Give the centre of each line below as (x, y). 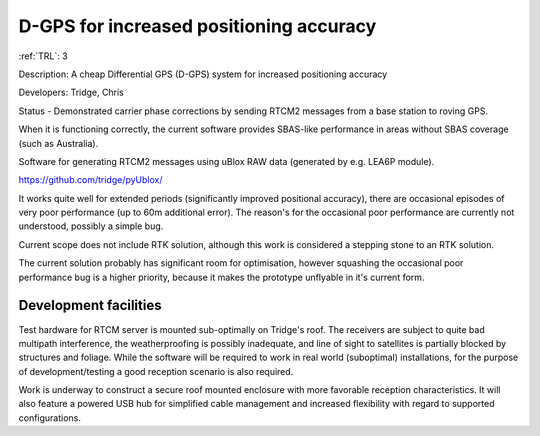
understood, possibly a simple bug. (91, 226)
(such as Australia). (58, 143)
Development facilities (90, 305)
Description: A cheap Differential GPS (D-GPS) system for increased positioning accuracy (203, 74)
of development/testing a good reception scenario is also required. (156, 371)
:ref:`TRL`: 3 (43, 56)
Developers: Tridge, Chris (71, 92)
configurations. (50, 417)
